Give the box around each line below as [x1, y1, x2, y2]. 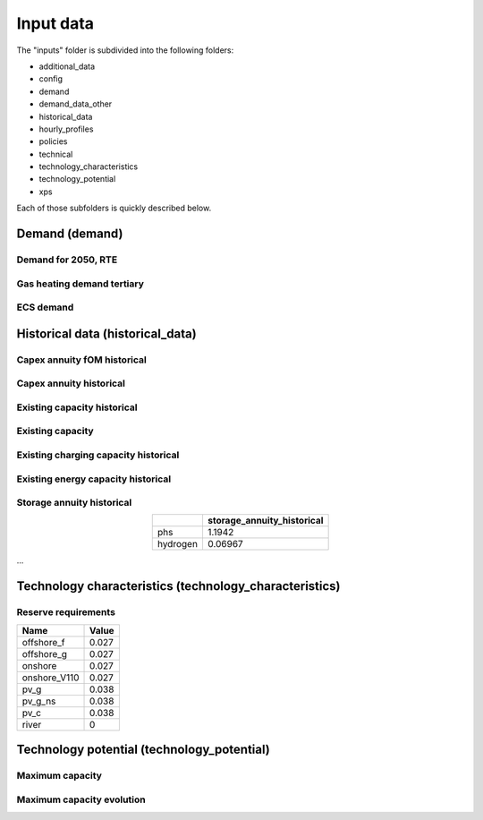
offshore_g [21, 647, 67, 660]
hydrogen [157, 538, 199, 551]
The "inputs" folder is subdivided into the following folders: [16, 45, 234, 56]
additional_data [38, 61, 96, 72]
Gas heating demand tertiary [16, 278, 145, 290]
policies [38, 136, 68, 147]
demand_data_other [38, 98, 113, 109]
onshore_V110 [21, 671, 80, 684]
